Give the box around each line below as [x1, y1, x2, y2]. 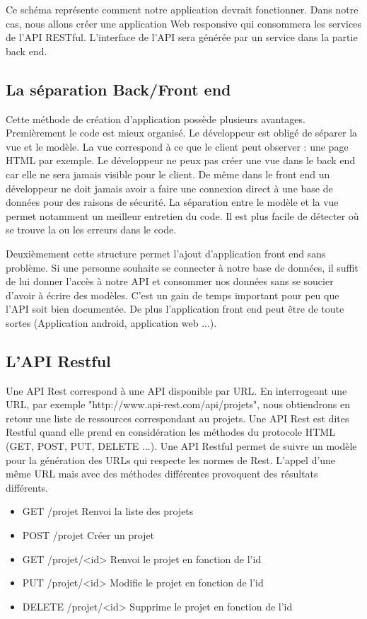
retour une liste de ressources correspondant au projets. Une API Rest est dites [6, 410, 349, 425]
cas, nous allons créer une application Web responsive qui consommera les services [6, 16, 361, 30]
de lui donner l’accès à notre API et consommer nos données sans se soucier [6, 274, 334, 289]
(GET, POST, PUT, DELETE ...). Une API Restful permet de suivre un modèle [6, 439, 357, 453]
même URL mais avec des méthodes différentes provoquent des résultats [6, 466, 318, 481]
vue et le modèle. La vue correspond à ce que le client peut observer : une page [6, 139, 349, 154]
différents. [6, 480, 49, 494]
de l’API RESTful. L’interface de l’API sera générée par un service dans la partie [6, 30, 358, 45]
